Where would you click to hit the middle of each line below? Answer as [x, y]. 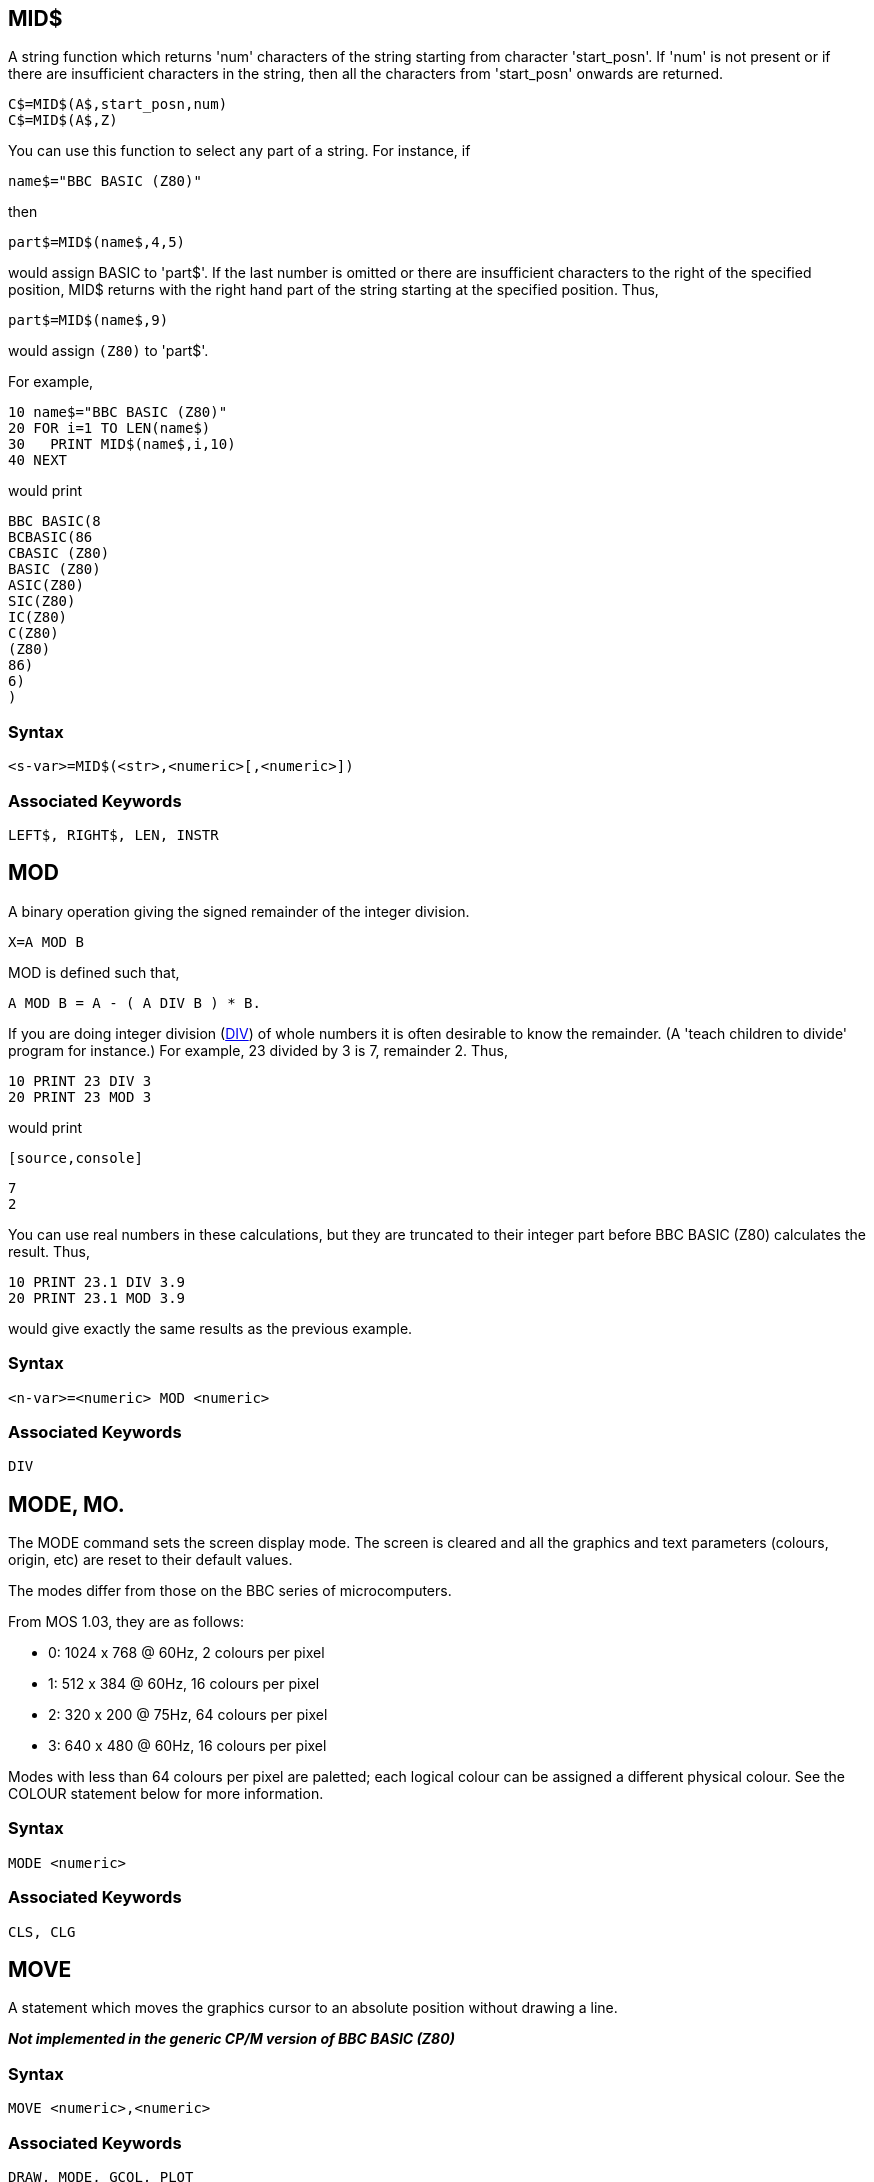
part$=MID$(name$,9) [88, 320]
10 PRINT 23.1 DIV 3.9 [97, 1281]
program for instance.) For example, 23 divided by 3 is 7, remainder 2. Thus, [258, 1050]
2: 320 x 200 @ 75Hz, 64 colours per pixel [188, 1715]
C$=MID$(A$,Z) [63, 120]
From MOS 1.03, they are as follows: [126, 1622]
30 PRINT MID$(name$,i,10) [122, 444]
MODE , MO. [66, 1504]
